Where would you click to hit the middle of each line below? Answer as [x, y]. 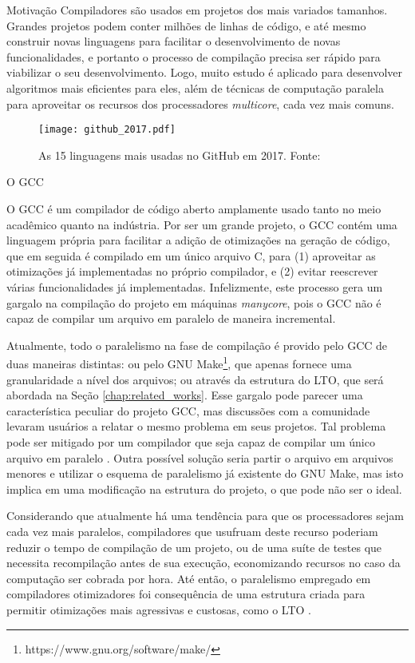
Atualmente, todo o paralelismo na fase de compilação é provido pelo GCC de [197, 345]
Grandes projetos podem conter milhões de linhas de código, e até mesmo [186, 25]
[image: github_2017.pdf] [107, 130]
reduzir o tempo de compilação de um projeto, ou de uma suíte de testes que [194, 547]
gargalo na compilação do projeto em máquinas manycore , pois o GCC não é [194, 302]
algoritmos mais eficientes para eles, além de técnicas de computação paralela [195, 87]
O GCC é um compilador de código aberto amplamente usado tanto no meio [194, 208]
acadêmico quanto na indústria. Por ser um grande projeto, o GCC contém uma [202, 224]
